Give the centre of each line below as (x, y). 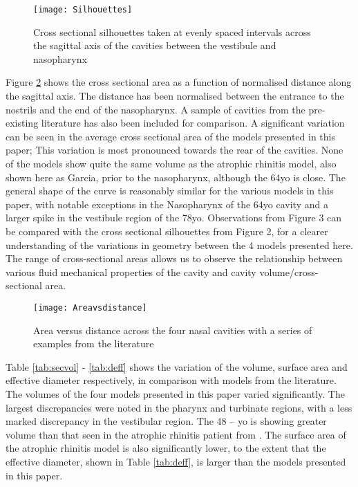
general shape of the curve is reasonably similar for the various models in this (170, 191)
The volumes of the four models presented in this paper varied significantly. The (175, 393)
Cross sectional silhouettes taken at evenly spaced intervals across (172, 31)
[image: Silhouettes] (83, 10)
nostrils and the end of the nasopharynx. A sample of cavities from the (156, 109)
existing (22, 123)
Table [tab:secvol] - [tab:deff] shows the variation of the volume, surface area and (177, 366)
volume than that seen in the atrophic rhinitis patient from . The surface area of (176, 434)
